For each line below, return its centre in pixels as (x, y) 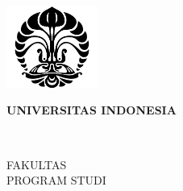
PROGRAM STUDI (56, 180)
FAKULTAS (37, 164)
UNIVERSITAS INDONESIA (91, 110)
